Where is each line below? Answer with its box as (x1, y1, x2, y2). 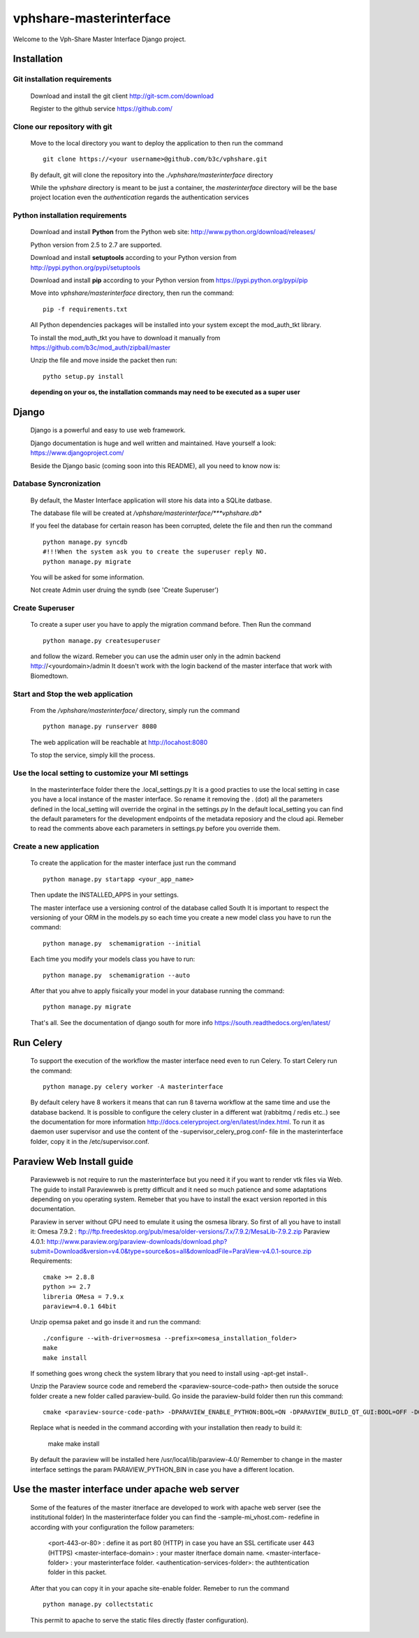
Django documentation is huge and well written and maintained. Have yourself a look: (30, 439, 277, 447)
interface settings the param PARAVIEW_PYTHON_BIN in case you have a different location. (30, 1465, 295, 1474)
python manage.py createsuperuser (43, 637, 161, 644)
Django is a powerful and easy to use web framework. (30, 426, 186, 435)
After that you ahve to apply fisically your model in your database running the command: (30, 986, 285, 995)
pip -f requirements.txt (43, 305, 128, 313)
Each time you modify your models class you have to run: (30, 955, 196, 964)
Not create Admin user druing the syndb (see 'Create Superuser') (30, 586, 219, 594)
